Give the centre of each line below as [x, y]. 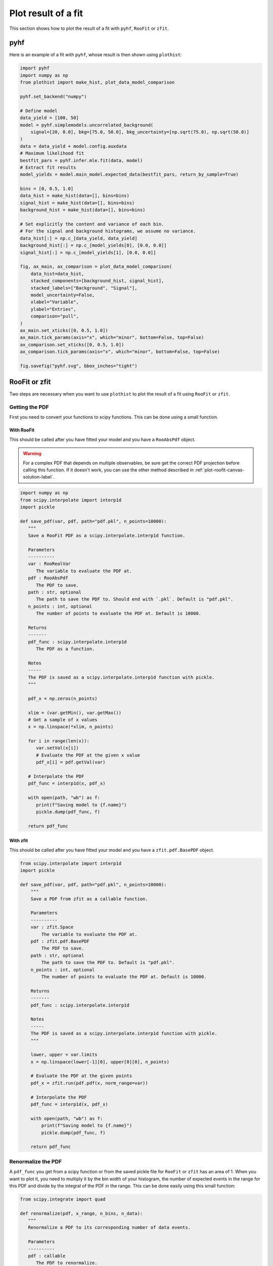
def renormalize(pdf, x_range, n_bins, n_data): [81, 1213]
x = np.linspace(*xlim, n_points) [71, 727]
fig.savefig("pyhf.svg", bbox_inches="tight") [79, 366]
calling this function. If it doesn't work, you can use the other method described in [108, 470]
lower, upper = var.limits [64, 1055]
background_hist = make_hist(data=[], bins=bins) [83, 210]
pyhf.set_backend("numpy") [53, 96]
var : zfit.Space [52, 927]
